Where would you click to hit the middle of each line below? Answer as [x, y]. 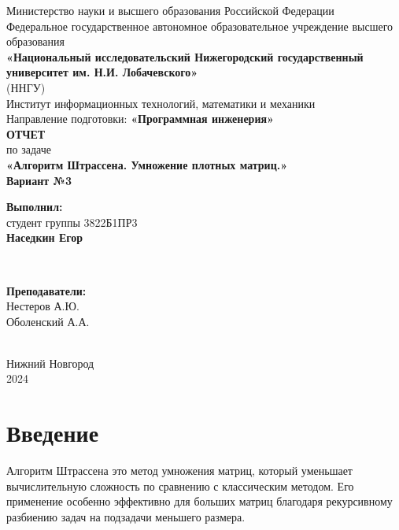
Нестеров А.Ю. [43, 306]
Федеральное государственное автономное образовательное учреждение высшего [200, 26]
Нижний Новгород [50, 363]
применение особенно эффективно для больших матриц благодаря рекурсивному [199, 501]
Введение [53, 433]
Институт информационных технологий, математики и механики [161, 103]
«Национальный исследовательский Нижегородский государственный [185, 56]
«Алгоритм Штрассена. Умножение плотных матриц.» [147, 164]
